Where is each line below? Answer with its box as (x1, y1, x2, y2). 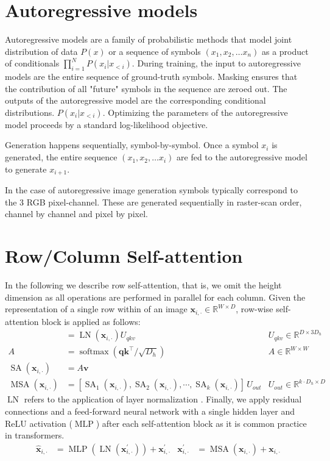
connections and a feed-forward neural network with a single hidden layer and (5, 404, 295, 417)
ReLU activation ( (5, 416, 72, 429)
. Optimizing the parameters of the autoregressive (102, 105, 288, 118)
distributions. (5, 105, 55, 118)
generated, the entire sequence (5, 151, 118, 163)
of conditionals (5, 57, 60, 70)
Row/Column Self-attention (5, 243, 243, 268)
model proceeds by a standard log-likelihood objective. (5, 118, 208, 130)
